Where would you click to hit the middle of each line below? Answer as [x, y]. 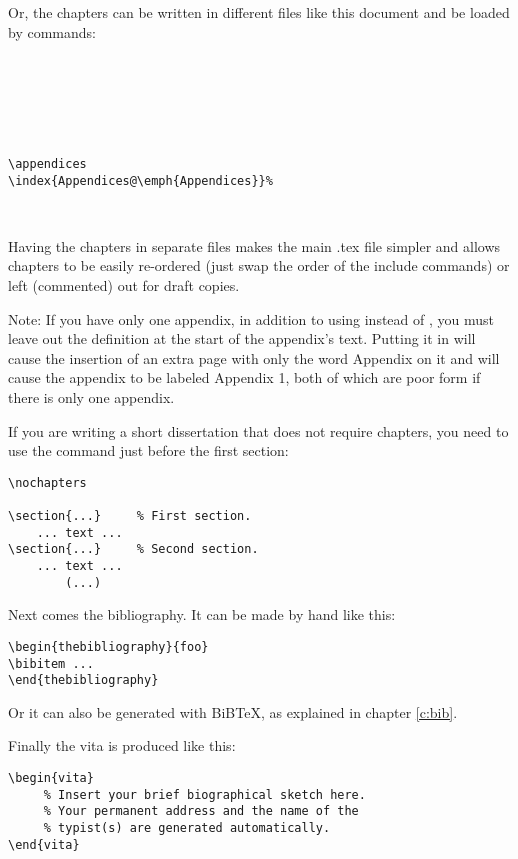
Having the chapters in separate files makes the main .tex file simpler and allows [254, 245]
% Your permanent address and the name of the [201, 811]
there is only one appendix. [91, 396]
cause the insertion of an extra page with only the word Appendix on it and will [254, 357]
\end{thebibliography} [83, 680]
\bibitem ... [51, 663]
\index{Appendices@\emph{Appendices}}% [140, 180]
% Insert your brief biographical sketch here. [204, 794]
